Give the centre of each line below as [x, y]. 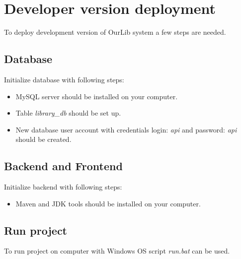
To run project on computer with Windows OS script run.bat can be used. [117, 251]
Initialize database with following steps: [64, 79]
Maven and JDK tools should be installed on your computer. [108, 203]
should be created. [43, 139]
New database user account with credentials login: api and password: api [126, 129]
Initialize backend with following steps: [63, 187]
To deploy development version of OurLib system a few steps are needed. [115, 32]
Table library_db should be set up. [68, 113]
